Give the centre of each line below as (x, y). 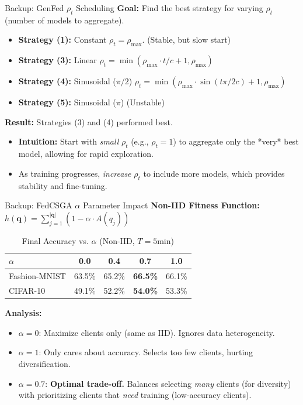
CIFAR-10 (27, 291)
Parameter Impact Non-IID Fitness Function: (171, 205)
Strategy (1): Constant (62, 40)
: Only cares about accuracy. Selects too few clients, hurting (146, 352)
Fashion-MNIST (37, 276)
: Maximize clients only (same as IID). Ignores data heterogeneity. (157, 332)
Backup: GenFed (34, 8)
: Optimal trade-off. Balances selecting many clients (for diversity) (168, 383)
